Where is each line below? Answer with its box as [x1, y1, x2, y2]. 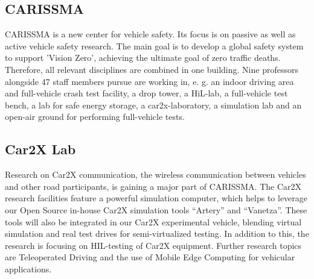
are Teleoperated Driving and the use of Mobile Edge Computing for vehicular [5, 251, 295, 263]
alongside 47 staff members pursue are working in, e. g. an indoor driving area [5, 75, 294, 87]
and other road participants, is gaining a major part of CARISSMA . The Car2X [5, 180, 302, 192]
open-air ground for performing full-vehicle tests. [5, 110, 185, 123]
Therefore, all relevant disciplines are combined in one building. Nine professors [5, 63, 298, 75]
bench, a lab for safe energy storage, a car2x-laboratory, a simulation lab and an [5, 98, 302, 111]
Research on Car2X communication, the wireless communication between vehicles [5, 168, 306, 181]
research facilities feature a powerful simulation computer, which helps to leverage [5, 192, 308, 204]
